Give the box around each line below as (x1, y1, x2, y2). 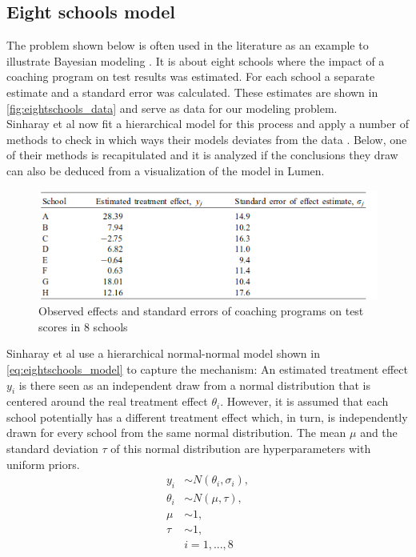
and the (360, 424, 398, 441)
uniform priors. (6, 455, 80, 472)
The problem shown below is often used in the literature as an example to (6, 37, 369, 54)
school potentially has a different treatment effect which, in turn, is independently (6, 408, 408, 425)
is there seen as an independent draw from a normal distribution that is (18, 376, 370, 393)
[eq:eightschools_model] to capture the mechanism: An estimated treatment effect (6, 360, 408, 377)
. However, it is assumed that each (220, 393, 389, 410)
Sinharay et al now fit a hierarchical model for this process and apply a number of (6, 115, 409, 132)
